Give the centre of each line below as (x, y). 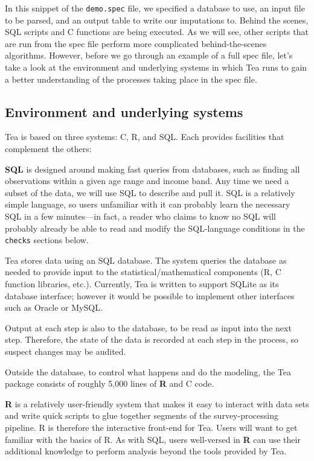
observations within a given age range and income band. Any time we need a (147, 181)
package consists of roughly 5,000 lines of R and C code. (110, 383)
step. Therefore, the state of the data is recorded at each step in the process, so (152, 339)
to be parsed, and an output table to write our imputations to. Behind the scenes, (157, 20)
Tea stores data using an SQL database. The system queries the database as (146, 260)
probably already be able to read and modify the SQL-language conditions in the (155, 228)
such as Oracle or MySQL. (54, 307)
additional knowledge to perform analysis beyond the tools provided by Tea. (146, 451)
